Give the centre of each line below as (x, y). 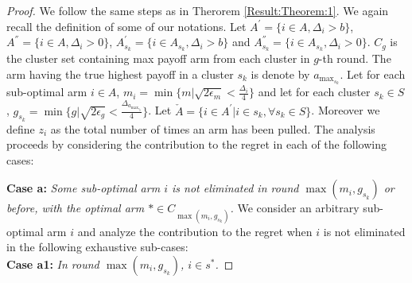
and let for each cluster (314, 92)
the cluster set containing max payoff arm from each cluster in (158, 58)
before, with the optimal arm (76, 208)
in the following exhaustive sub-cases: (97, 247)
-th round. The (355, 58)
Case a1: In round (53, 264)
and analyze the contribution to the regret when (195, 231)
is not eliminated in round (235, 188)
